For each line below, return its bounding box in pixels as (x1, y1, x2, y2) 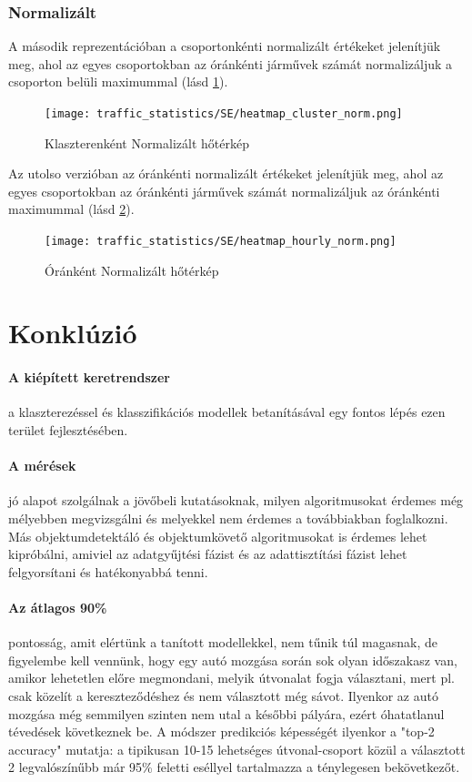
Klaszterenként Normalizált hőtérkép (45, 133, 249, 152)
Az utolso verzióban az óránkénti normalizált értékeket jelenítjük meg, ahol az (8, 164, 444, 183)
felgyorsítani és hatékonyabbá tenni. (8, 562, 208, 581)
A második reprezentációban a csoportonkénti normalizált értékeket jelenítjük (8, 36, 441, 56)
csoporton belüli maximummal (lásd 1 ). (8, 72, 228, 91)
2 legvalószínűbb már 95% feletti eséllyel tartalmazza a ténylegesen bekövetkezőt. (8, 757, 460, 777)
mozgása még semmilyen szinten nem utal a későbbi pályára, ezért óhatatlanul (8, 704, 445, 723)
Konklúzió (8, 314, 137, 351)
